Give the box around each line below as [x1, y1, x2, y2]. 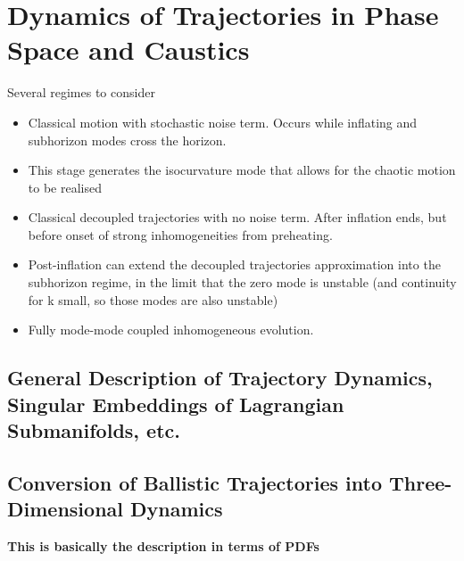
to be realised [28, 177, 102, 196]
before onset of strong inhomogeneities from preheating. [28, 225, 333, 243]
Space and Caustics [7, 31, 250, 68]
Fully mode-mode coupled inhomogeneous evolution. [28, 320, 314, 339]
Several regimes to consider [7, 83, 155, 102]
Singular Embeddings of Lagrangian [7, 390, 344, 417]
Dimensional [7, 495, 123, 523]
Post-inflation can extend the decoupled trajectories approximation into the [28, 255, 441, 274]
